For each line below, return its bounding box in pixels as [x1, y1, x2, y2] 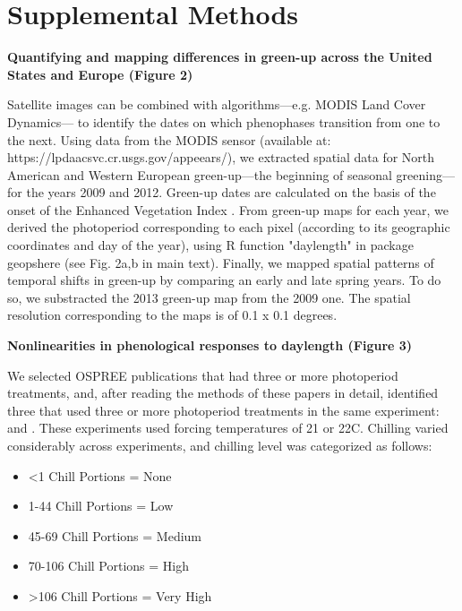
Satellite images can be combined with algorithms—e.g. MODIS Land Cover [7, 95, 426, 114]
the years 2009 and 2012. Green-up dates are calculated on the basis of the [26, 183, 436, 202]
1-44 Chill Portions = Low [28, 496, 174, 515]
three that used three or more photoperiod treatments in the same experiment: [7, 400, 440, 419]
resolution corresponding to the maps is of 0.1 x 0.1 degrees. [7, 305, 338, 324]
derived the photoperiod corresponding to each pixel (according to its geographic [7, 218, 450, 237]
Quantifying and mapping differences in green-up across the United [7, 47, 432, 66]
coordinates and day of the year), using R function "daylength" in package [7, 236, 414, 254]
